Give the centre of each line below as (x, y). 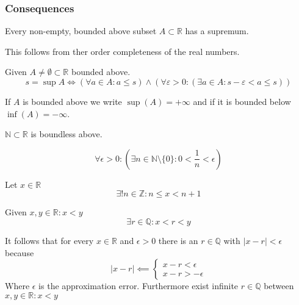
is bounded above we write (72, 101)
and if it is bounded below (242, 101)
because (20, 252)
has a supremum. (217, 31)
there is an (178, 240)
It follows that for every (49, 240)
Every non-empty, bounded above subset (81, 31)
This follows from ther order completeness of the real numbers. (122, 51)
